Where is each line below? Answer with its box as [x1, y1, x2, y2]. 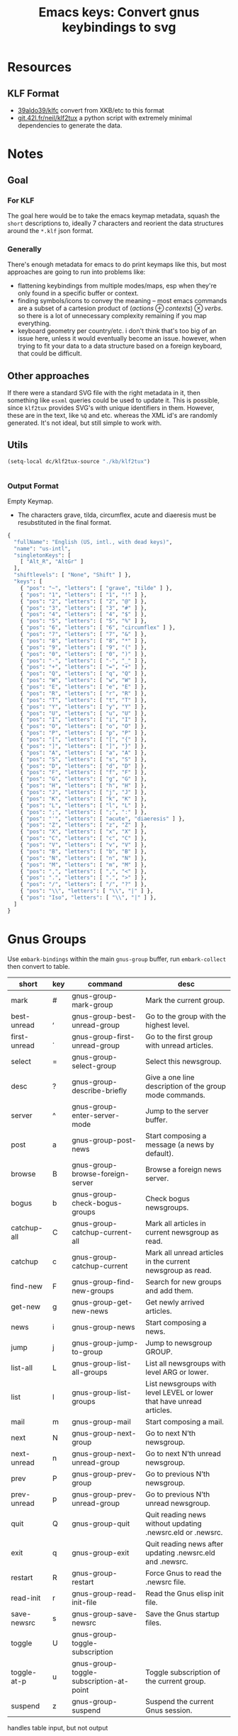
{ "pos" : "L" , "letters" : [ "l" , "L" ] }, [20, 802, 147, 809]
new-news [72, 1306, 108, 1316]
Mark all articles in [144, 1218, 207, 1228]
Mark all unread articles [144, 1247, 225, 1257]
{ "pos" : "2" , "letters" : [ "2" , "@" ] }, [20, 598, 147, 605]
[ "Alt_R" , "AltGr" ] [20, 558, 84, 565]
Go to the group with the [144, 1011, 227, 1021]
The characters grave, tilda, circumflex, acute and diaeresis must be [17, 511, 217, 519]
